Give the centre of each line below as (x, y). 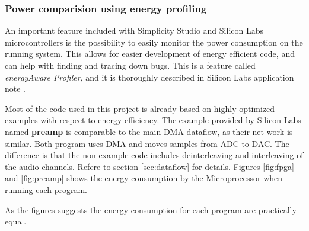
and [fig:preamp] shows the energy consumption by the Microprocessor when (144, 178)
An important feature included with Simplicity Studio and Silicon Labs (134, 31)
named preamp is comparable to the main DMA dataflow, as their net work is (149, 131)
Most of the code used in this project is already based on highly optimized (140, 108)
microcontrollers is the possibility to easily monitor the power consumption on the (154, 42)
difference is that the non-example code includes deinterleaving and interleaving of (154, 155)
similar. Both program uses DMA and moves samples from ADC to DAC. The (147, 143)
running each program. (46, 189)
